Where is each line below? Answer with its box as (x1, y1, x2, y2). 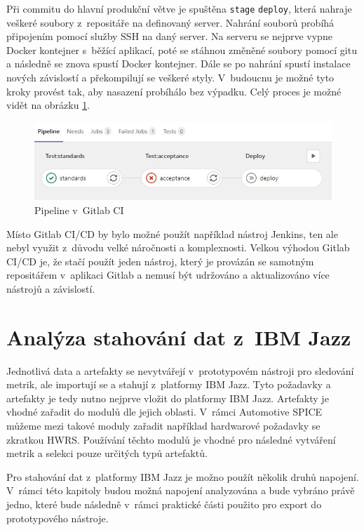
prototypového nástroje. (6, 510, 109, 525)
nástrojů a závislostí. (6, 281, 95, 296)
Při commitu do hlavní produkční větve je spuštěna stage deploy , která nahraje (6, 1, 352, 15)
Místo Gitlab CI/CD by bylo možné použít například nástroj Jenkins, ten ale (6, 226, 338, 241)
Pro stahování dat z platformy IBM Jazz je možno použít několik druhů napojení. (6, 469, 359, 484)
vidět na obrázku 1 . (6, 98, 90, 112)
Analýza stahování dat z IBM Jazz (6, 322, 351, 351)
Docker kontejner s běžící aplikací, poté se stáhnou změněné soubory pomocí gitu (6, 42, 357, 57)
